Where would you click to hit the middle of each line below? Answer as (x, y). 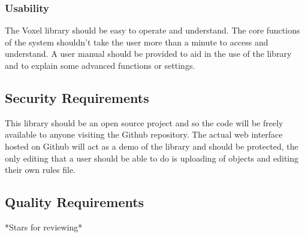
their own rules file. (40, 170)
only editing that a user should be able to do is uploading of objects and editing (152, 158)
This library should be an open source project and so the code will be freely (144, 122)
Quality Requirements (75, 202)
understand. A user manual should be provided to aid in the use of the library (148, 54)
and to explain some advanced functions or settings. (100, 65)
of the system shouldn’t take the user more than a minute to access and (137, 42)
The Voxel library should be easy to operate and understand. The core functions (152, 30)
